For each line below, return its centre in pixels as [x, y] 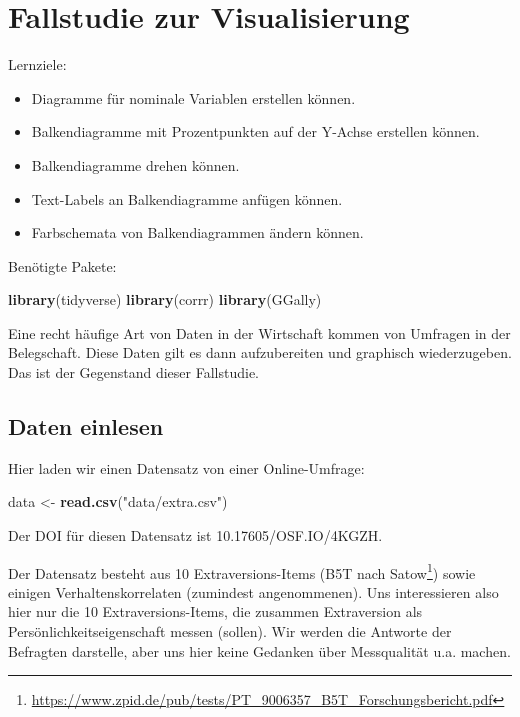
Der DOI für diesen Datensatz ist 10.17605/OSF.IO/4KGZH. [195, 535]
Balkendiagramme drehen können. [135, 164]
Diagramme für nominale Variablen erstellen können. [193, 97]
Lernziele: [37, 64]
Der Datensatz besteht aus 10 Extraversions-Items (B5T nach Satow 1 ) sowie [242, 571]
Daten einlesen [86, 426]
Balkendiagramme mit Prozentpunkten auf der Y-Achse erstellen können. [255, 131]
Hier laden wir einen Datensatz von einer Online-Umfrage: [186, 467]
